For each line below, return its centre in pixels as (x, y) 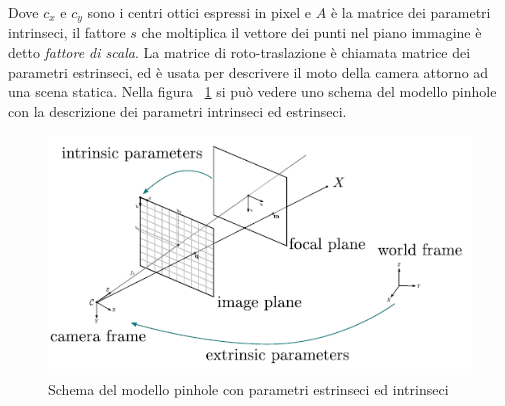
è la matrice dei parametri (410, 12)
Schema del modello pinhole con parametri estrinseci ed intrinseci (248, 388)
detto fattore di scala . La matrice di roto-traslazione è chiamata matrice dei (239, 52)
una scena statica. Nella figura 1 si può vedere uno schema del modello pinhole (252, 91)
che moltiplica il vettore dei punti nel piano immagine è (311, 32)
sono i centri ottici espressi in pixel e (199, 12)
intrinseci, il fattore (67, 32)
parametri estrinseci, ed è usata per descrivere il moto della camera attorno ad (248, 71)
